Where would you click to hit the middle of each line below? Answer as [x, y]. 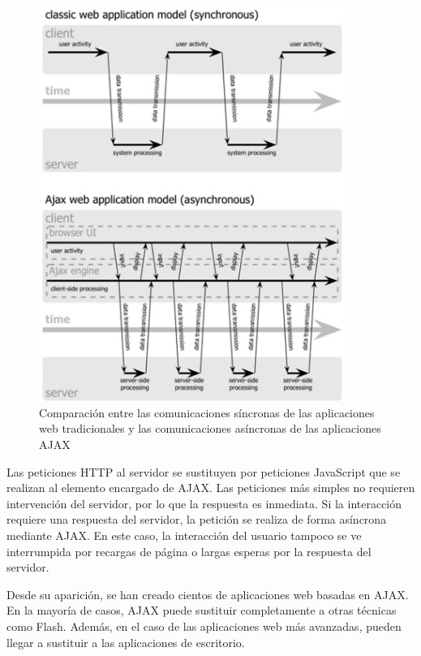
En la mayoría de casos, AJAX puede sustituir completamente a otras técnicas [202, 610]
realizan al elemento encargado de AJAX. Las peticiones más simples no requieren [211, 488]
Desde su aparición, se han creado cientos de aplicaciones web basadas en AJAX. [208, 594]
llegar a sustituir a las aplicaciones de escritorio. [126, 642]
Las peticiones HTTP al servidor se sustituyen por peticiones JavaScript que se [204, 471]
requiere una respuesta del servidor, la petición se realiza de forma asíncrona [197, 519]
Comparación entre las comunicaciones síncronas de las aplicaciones [207, 412]
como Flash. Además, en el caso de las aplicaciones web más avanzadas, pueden [204, 626]
